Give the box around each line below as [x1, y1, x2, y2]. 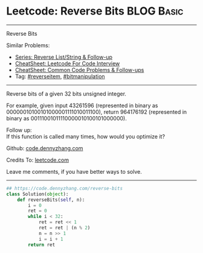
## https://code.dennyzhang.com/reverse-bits [6, 185, 123, 191]
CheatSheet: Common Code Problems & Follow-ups [14, 66, 144, 73]
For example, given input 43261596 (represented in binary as [6, 102, 158, 109]
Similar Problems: [6, 41, 50, 49]
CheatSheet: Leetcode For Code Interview [14, 59, 120, 67]
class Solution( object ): [6, 191, 69, 197]
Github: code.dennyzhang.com [6, 144, 83, 152]
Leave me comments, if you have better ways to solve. [6, 168, 142, 175]
